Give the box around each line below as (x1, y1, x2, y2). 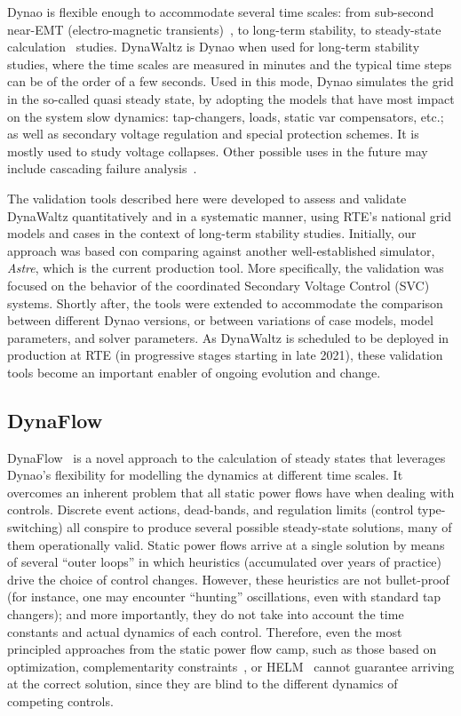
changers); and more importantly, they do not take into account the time (7, 605, 404, 624)
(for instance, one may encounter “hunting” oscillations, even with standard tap (7, 587, 441, 606)
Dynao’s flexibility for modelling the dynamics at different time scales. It (7, 465, 403, 484)
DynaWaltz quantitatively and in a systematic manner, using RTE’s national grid (7, 206, 451, 225)
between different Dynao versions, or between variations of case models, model (7, 311, 433, 330)
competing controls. (7, 691, 114, 710)
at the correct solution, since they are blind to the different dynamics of (7, 674, 398, 693)
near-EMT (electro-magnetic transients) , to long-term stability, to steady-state (7, 20, 441, 38)
